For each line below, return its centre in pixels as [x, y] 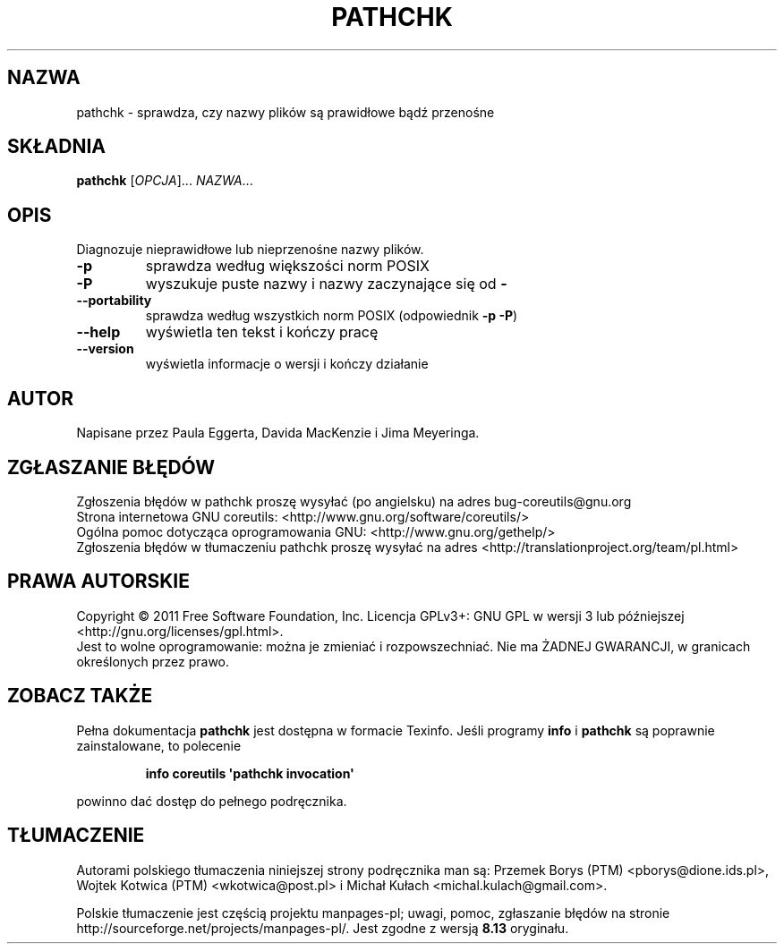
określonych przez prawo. [153, 661]
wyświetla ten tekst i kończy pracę [262, 332]
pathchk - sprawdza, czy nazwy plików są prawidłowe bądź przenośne [285, 112]
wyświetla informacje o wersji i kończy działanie [287, 364]
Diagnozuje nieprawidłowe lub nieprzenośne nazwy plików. [250, 250]
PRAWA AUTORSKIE [98, 582]
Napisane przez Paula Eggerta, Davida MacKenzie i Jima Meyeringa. [278, 433]
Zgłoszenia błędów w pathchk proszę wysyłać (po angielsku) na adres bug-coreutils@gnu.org [354, 501]
